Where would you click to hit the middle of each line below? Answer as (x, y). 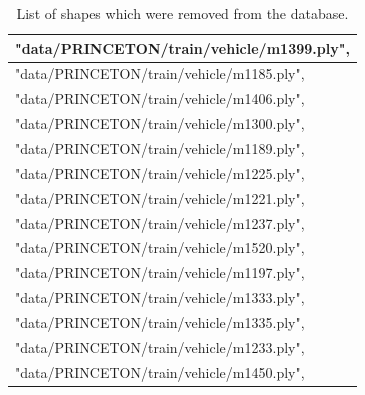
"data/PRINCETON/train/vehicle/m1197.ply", (160, 272)
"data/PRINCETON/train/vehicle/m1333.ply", (160, 297)
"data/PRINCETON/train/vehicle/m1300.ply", (160, 123)
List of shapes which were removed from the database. (182, 13)
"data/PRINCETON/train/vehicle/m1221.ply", (160, 197)
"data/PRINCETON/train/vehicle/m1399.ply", (182, 47)
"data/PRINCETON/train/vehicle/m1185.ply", (160, 73)
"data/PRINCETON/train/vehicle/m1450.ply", (160, 371)
